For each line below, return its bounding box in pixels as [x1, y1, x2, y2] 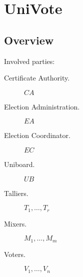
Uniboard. [4, 158, 35, 169]
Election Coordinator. [4, 130, 70, 140]
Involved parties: [4, 55, 55, 66]
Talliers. [4, 187, 28, 198]
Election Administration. [4, 101, 80, 111]
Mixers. [4, 218, 27, 228]
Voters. [4, 248, 25, 259]
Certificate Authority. [4, 72, 70, 83]
